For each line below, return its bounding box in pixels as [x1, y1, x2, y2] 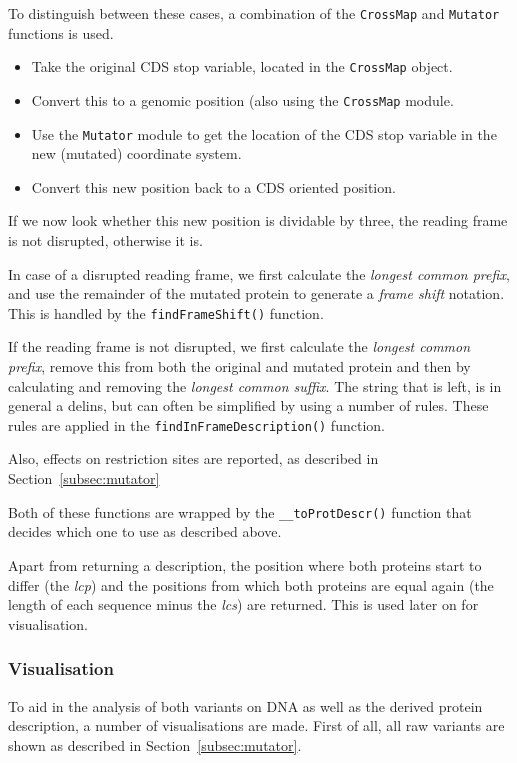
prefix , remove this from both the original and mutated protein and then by [8, 356, 471, 377]
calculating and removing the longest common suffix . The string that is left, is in [8, 375, 502, 396]
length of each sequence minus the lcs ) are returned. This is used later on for [8, 594, 479, 615]
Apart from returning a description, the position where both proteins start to [8, 554, 482, 575]
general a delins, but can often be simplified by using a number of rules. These [8, 395, 489, 416]
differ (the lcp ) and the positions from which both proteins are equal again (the [8, 574, 494, 595]
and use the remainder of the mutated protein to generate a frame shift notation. [8, 283, 505, 304]
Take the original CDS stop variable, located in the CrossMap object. [31, 56, 453, 77]
